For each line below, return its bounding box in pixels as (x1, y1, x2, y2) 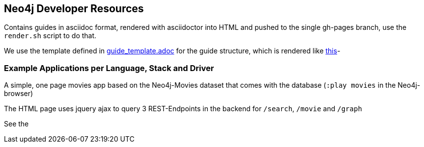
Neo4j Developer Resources (4, 2, 144, 15)
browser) (4, 89, 33, 98)
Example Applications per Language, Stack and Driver (4, 63, 214, 73)
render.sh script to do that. (4, 31, 97, 40)
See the (4, 120, 29, 128)
